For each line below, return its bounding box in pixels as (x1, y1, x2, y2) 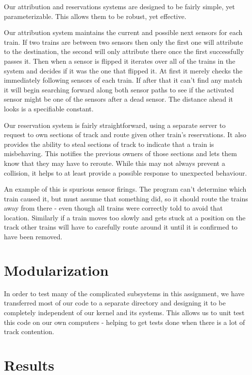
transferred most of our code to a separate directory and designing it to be (4, 298, 226, 308)
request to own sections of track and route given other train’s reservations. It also (4, 129, 246, 140)
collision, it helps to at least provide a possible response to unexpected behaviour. (4, 167, 247, 178)
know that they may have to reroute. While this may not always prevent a (4, 158, 225, 168)
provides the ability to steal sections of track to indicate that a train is (4, 139, 214, 149)
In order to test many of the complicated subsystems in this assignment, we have (4, 288, 245, 298)
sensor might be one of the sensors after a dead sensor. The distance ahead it (4, 94, 234, 104)
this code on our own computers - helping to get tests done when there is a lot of (4, 317, 245, 327)
